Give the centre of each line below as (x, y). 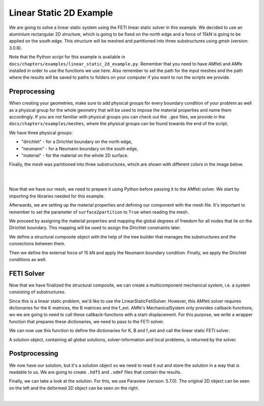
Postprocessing (34, 353)
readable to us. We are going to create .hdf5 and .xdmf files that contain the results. (95, 372)
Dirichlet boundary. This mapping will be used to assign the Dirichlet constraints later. (95, 228)
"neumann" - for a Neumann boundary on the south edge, (80, 148)
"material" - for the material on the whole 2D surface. (75, 155)
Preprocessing (32, 91)
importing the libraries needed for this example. (57, 196)
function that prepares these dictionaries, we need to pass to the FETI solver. (87, 321)
